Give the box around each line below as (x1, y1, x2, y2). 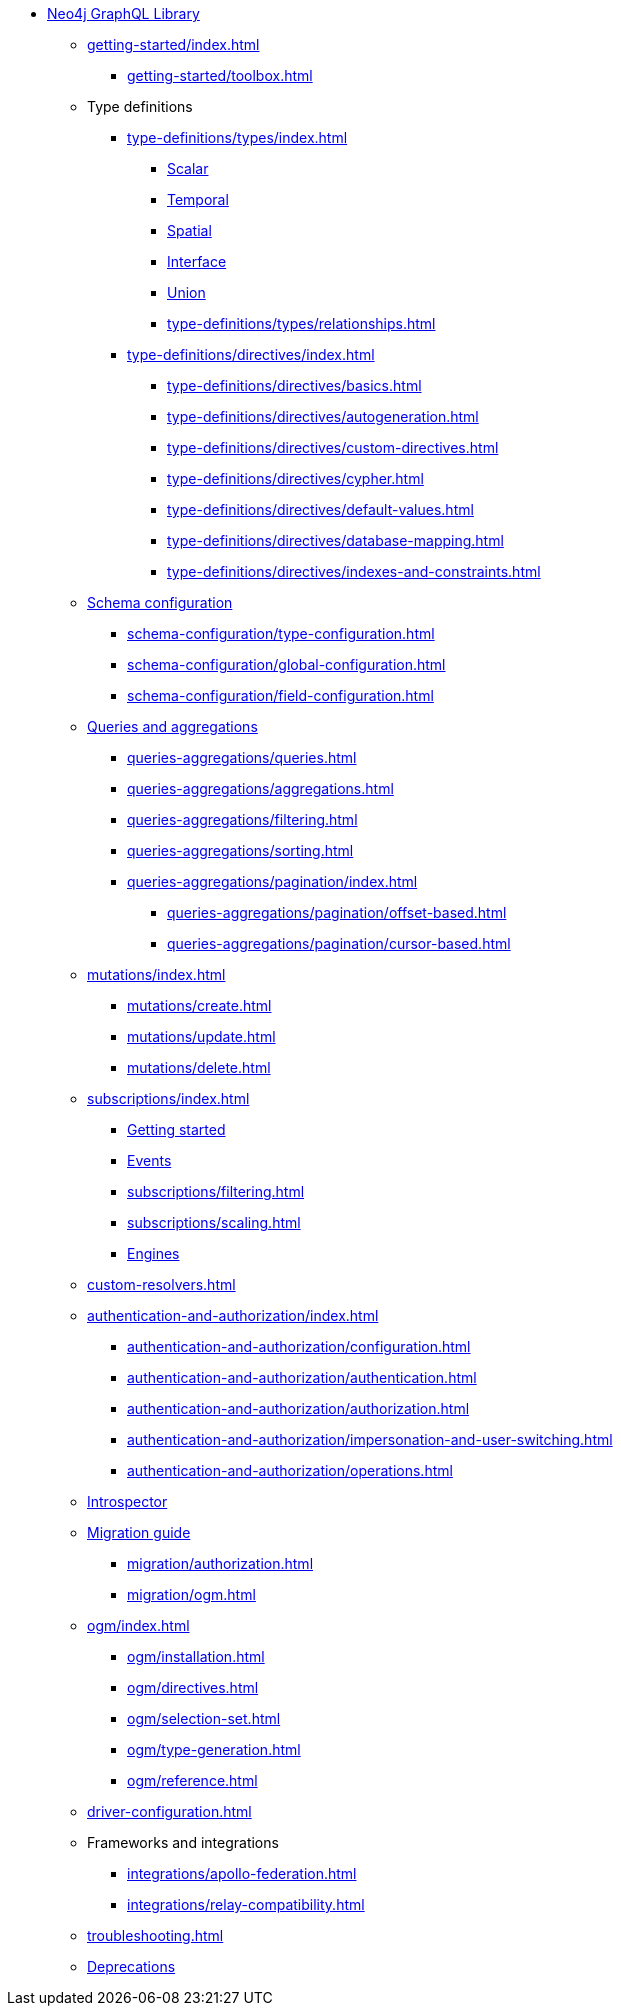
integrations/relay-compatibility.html (127, 1896, 365, 1913)
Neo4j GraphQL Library (47, 5, 200, 22)
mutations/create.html (127, 997, 272, 1014)
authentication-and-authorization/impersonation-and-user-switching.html (127, 1431, 613, 1448)
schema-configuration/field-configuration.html (127, 687, 434, 704)
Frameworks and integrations (87, 1834, 279, 1851)
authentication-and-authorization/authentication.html (127, 1369, 477, 1386)
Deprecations (87, 1958, 176, 1975)
